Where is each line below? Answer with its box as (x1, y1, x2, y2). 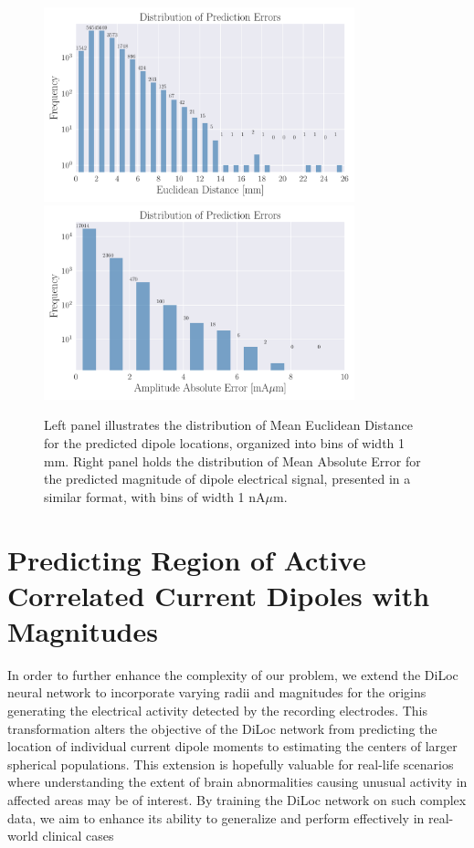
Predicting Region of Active (7, 540, 366, 578)
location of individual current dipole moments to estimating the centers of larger (7, 737, 458, 756)
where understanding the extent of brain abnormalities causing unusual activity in (7, 772, 468, 791)
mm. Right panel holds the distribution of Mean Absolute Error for (44, 451, 421, 470)
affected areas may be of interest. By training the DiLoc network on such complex (7, 790, 467, 809)
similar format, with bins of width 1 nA (44, 487, 266, 506)
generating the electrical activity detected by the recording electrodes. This (7, 701, 427, 720)
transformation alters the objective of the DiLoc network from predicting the (7, 718, 437, 738)
